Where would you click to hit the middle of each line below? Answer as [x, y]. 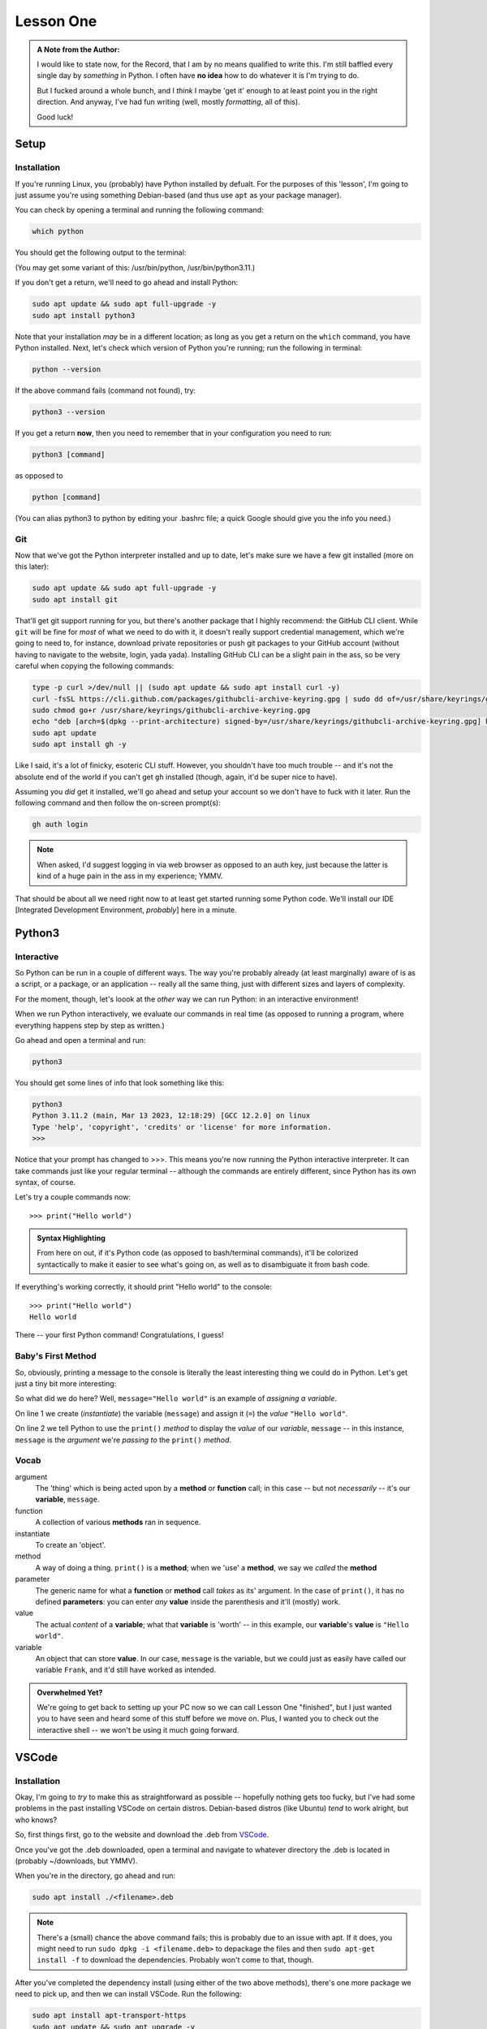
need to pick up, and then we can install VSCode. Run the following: [129, 1994]
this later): [32, 566]
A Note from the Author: [78, 50]
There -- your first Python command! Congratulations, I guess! [119, 1335]
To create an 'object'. [71, 1544]
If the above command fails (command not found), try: [106, 390]
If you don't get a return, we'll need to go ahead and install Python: [127, 282]
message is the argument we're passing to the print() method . [123, 1440]
